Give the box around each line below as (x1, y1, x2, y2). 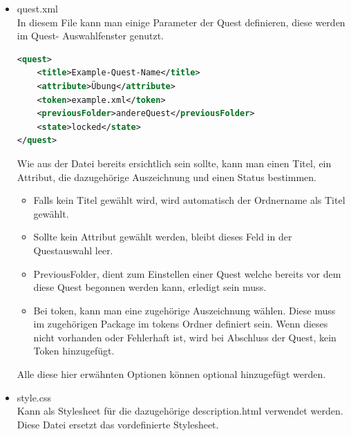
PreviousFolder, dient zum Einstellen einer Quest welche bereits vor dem (33, 266, 341, 281)
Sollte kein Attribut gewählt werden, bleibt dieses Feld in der (33, 229, 292, 244)
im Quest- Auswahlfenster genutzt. (17, 28, 164, 43)
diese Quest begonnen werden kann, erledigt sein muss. (33, 280, 267, 294)
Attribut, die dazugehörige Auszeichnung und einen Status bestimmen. (17, 169, 316, 184)
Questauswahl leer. (33, 243, 113, 257)
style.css (17, 390, 52, 404)
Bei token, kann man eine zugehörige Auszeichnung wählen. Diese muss (33, 303, 336, 317)
